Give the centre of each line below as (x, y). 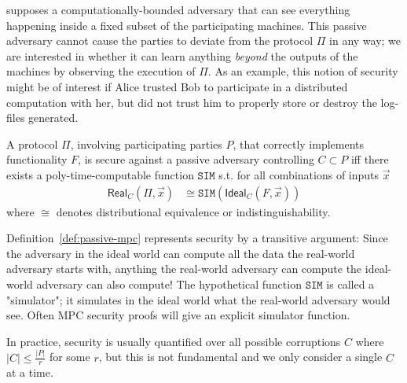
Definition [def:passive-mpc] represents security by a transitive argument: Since (197, 238)
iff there (370, 159)
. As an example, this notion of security (303, 71)
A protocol (32, 144)
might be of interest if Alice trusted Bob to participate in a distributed (177, 86)
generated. (53, 118)
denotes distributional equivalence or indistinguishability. (193, 211)
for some (70, 357)
